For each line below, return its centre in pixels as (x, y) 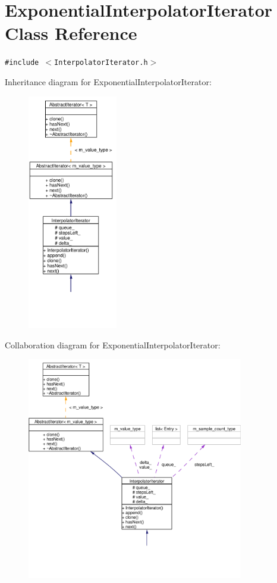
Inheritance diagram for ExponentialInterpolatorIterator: (108, 81)
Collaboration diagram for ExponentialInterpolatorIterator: (113, 344)
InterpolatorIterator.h (101, 63)
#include (22, 63)
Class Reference (71, 33)
